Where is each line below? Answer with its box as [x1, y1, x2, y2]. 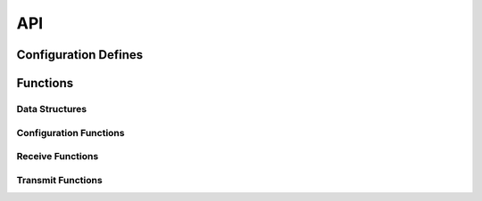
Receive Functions [16, 150, 99, 163]
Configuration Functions [16, 126, 125, 139]
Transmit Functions [16, 173, 103, 186]
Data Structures [16, 102, 87, 115]
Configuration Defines [16, 47, 144, 62]
